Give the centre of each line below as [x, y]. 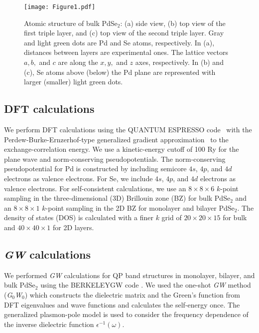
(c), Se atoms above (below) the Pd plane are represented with [120, 72]
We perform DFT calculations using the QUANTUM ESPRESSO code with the [128, 130]
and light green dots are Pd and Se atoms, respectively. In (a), [119, 42]
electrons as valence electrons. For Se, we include [78, 178]
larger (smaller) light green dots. [73, 82]
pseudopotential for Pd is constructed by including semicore [95, 168]
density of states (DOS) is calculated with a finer [79, 217]
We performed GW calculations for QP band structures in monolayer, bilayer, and [129, 275]
